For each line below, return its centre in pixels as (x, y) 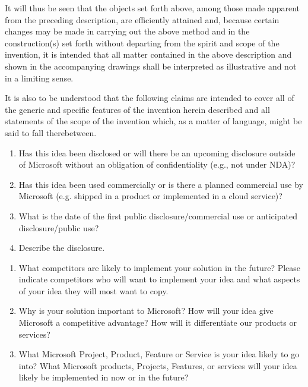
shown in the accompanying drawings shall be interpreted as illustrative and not (151, 66)
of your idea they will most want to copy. (93, 290)
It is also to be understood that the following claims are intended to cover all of (150, 98)
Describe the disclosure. (62, 248)
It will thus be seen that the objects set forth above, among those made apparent (153, 8)
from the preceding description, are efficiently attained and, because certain (142, 19)
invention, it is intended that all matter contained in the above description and (148, 54)
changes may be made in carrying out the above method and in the (127, 31)
